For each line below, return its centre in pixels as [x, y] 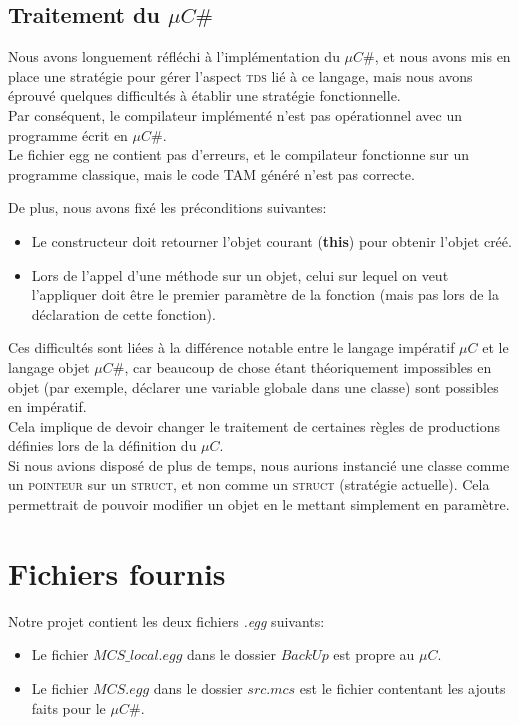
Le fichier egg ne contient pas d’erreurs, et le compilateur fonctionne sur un [239, 154]
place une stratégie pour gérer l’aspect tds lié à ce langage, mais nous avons [240, 75]
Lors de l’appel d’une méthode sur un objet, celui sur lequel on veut [240, 274]
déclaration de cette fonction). [123, 313]
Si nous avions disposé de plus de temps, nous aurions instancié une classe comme [259, 464]
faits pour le [68, 707]
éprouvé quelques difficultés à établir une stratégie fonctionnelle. [204, 95]
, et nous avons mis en [442, 56]
